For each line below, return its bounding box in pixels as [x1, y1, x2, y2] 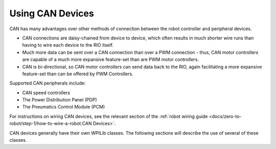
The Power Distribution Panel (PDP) [22, 97, 97, 103]
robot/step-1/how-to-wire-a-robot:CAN [9, 120, 92, 126]
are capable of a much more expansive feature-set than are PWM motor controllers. [22, 56, 199, 62]
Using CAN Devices [9, 8, 94, 19]
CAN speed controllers [22, 90, 71, 96]
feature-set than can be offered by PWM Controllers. [22, 71, 133, 77]
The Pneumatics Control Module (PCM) [22, 104, 105, 110]
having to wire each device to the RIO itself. [22, 42, 114, 48]
